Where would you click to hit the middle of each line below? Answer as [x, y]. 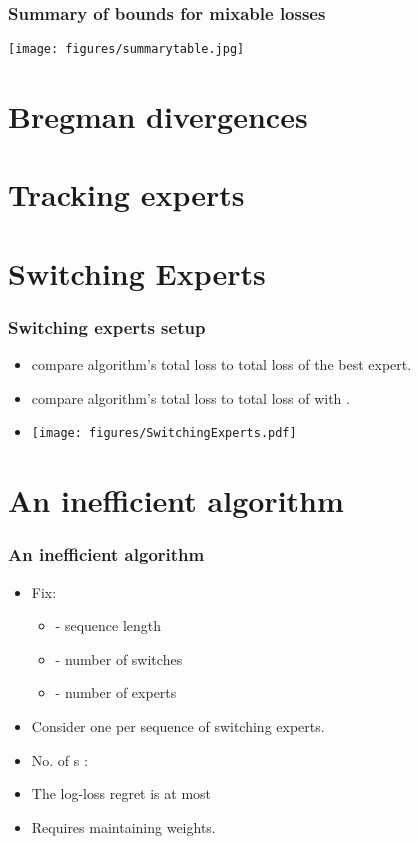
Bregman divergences [158, 116]
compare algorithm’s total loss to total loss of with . [190, 397]
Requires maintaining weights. [123, 826]
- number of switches [119, 658]
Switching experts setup [107, 326]
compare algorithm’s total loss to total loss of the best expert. [221, 364]
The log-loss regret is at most [121, 793]
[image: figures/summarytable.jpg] [126, 49]
